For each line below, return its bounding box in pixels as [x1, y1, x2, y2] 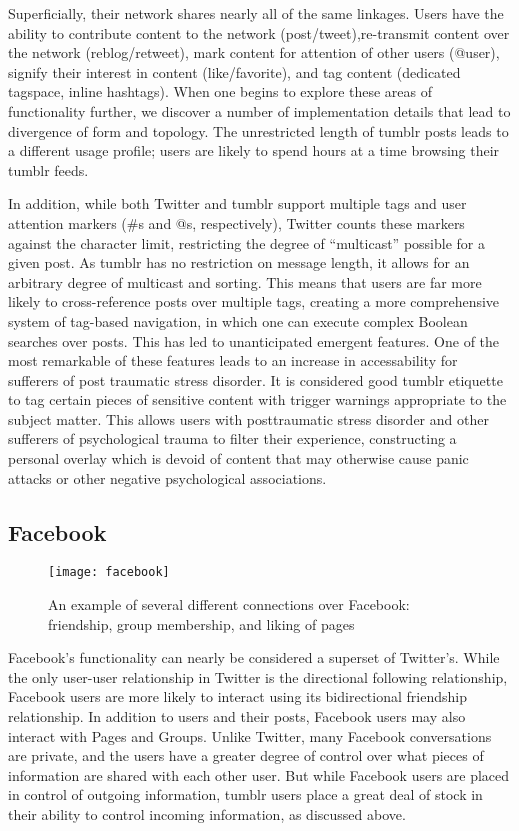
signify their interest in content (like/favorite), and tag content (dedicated [8, 61, 461, 82]
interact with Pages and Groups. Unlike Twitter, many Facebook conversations [8, 725, 492, 746]
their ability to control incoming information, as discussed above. [8, 804, 406, 825]
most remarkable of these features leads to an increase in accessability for [8, 350, 458, 371]
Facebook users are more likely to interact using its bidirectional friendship [8, 686, 467, 707]
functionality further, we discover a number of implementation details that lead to [8, 100, 511, 121]
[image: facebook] [48, 565, 170, 580]
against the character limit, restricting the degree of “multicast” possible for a [8, 232, 485, 253]
